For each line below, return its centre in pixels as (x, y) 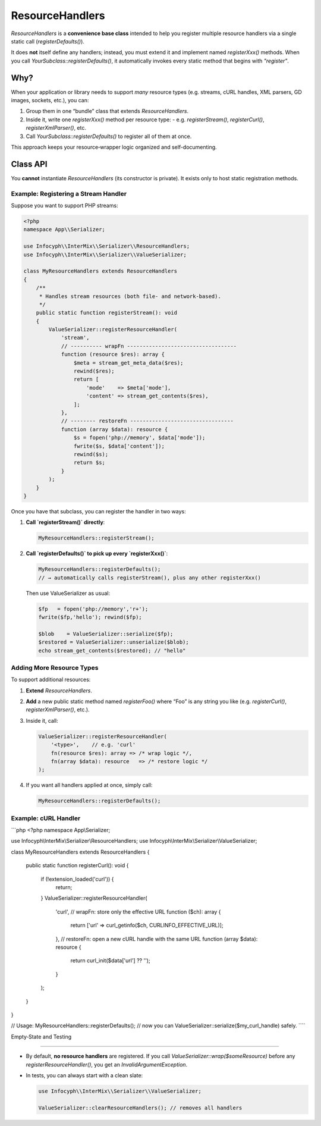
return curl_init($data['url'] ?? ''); (111, 961)
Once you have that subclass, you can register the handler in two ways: (99, 511)
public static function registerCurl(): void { (77, 865)
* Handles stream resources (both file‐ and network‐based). (130, 296)
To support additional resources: (51, 680)
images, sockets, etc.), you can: (50, 101)
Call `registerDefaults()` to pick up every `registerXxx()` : (97, 554)
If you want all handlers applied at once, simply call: (89, 785)
